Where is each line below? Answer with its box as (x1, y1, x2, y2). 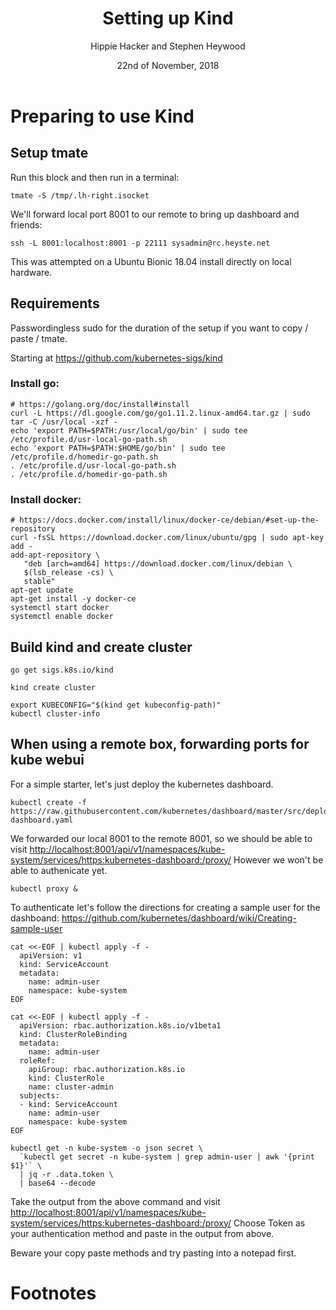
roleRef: (19, 1055, 56, 1066)
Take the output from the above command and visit (10, 1195, 221, 1207)
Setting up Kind (102, 7, 234, 30)
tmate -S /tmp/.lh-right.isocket (10, 190, 150, 201)
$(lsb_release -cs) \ (23, 568, 114, 578)
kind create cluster (10, 682, 97, 692)
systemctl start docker (10, 603, 110, 613)
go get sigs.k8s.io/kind (10, 665, 114, 675)
